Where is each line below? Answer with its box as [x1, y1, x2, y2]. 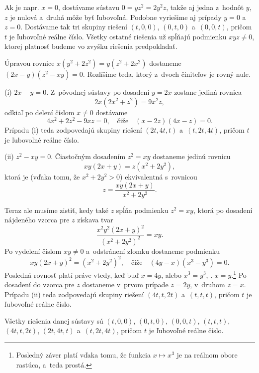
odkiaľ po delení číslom [4, 107, 75, 117]
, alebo [161, 269, 182, 280]
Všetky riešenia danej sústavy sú [4, 315, 103, 326]
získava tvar [77, 214, 113, 225]
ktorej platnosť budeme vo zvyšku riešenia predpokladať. [4, 41, 177, 51]
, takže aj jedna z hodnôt [166, 2, 244, 12]
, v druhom [190, 279, 225, 290]
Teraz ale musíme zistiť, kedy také [4, 204, 108, 215]
